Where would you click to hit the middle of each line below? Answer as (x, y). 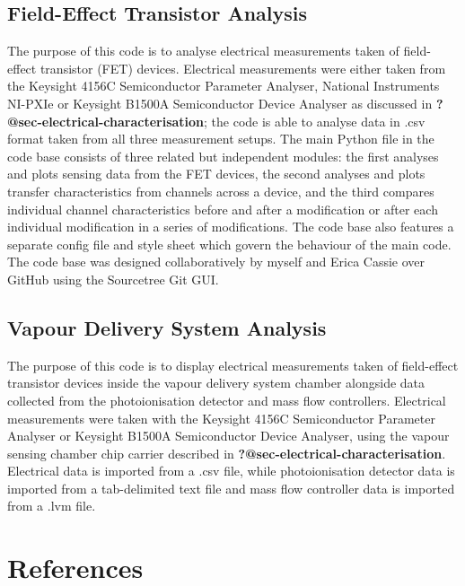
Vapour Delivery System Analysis (167, 327)
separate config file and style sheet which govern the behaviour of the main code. (229, 244)
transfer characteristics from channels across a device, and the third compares (221, 191)
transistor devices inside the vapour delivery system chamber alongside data (216, 383)
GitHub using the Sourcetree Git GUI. (113, 279)
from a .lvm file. (52, 506)
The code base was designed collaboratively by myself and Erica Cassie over (216, 262)
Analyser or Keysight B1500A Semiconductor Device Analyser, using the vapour (228, 436)
